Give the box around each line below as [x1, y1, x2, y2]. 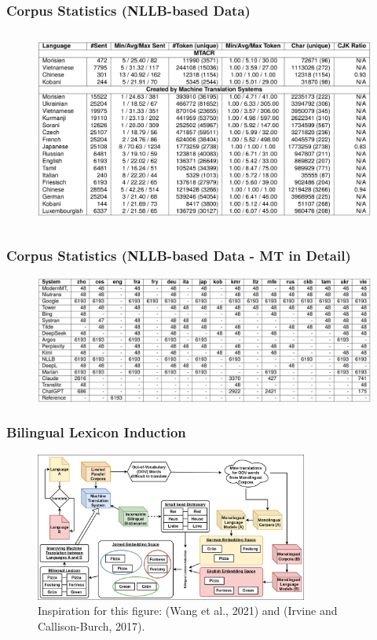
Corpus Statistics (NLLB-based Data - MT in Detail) [6, 246, 351, 265]
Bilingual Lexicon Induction [6, 422, 186, 442]
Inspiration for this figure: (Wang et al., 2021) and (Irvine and [38, 602, 338, 619]
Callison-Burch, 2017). [38, 617, 145, 634]
